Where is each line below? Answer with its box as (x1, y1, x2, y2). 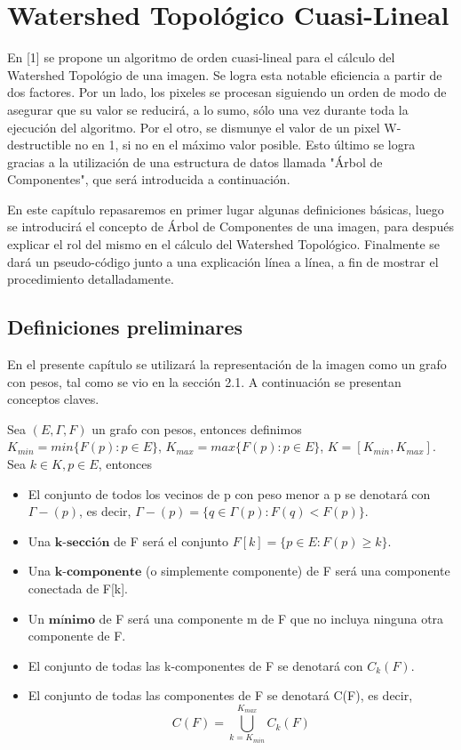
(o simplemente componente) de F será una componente (146, 561, 450, 580)
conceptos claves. (7, 390, 99, 408)
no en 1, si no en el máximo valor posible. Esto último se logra (75, 135, 416, 154)
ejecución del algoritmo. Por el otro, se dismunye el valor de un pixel (7, 117, 380, 136)
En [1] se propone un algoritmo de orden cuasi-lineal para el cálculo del (7, 48, 395, 67)
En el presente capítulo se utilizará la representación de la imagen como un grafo (7, 355, 447, 374)
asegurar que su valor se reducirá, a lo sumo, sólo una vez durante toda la (7, 100, 409, 118)
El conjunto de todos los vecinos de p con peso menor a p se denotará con (28, 484, 431, 503)
